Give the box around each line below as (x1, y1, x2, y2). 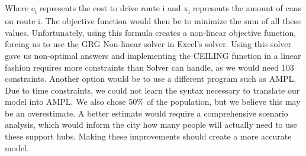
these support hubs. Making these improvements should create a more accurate (5, 130, 292, 142)
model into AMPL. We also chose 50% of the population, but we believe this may (5, 95, 301, 108)
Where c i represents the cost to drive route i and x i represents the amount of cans (5, 2, 302, 15)
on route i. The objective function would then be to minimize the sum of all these (5, 15, 301, 27)
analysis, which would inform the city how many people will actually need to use (5, 118, 297, 131)
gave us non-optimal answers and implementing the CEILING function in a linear (5, 49, 301, 61)
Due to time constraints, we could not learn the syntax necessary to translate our (5, 84, 300, 96)
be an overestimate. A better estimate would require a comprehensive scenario (5, 107, 288, 119)
